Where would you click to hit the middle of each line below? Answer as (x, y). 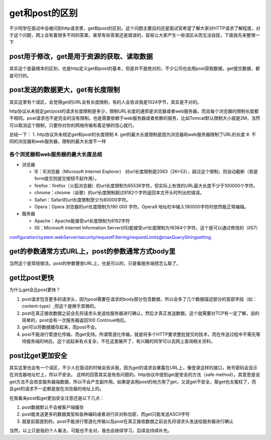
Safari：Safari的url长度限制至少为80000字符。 (83, 200)
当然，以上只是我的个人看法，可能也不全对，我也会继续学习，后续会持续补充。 (91, 430)
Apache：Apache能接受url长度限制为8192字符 (82, 221)
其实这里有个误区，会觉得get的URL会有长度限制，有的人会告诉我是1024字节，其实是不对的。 (105, 102)
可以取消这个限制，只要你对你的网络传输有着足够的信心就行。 (73, 125)
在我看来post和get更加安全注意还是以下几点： (57, 398)
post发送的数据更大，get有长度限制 (65, 90)
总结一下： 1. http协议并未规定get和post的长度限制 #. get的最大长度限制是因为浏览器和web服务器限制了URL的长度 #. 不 (133, 135)
